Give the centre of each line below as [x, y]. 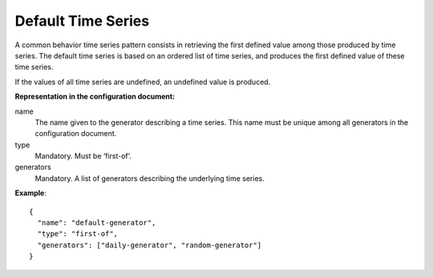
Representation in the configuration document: [95, 97]
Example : [31, 193]
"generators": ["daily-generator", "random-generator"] [150, 245]
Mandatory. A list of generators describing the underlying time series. [150, 178]
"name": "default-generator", [97, 223]
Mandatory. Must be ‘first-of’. [83, 156]
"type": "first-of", [78, 234]
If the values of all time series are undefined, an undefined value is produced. [143, 82]
